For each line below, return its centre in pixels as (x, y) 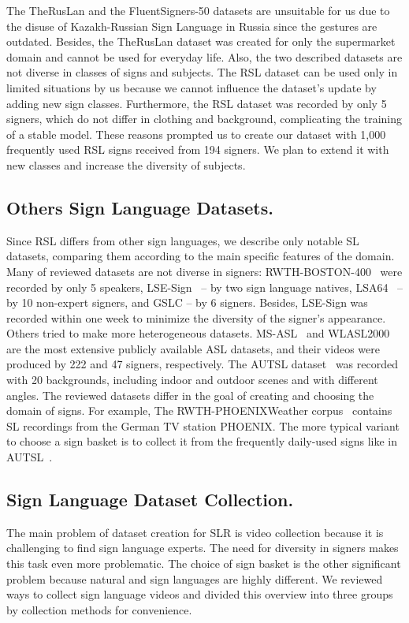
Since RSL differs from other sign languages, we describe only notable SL (183, 240)
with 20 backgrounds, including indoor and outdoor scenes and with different (192, 380)
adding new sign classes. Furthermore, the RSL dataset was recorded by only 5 (197, 103)
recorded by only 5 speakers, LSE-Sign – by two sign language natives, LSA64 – (205, 287)
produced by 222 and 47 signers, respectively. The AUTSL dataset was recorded (202, 364)
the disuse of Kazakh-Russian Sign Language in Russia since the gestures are (192, 26)
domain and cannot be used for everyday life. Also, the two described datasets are (204, 56)
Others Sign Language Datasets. (140, 207)
